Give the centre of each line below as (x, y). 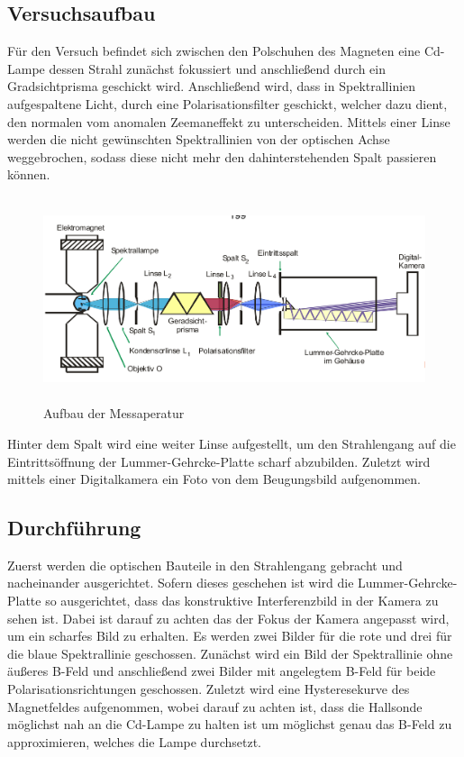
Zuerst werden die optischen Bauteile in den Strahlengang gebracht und (205, 565)
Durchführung (74, 528)
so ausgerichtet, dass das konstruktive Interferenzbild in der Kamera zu (242, 601)
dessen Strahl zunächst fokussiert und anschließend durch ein (218, 68)
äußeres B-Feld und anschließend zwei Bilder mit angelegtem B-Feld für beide (222, 671)
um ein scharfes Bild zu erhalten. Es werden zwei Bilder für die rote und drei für (230, 636)
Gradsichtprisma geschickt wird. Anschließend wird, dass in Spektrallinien (212, 86)
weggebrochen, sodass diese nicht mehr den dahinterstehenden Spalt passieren (222, 156)
